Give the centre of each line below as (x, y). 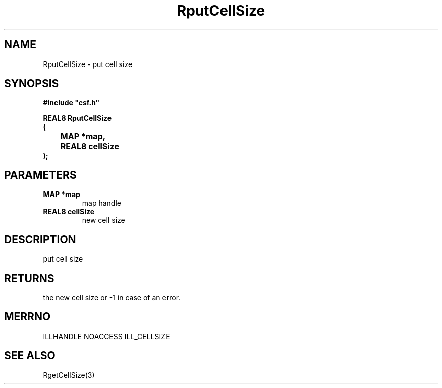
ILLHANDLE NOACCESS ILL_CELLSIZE (106, 336)
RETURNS (29, 278)
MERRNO (27, 317)
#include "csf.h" (71, 103)
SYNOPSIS (32, 84)
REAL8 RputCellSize (77, 118)
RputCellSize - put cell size (88, 64)
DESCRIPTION (40, 239)
